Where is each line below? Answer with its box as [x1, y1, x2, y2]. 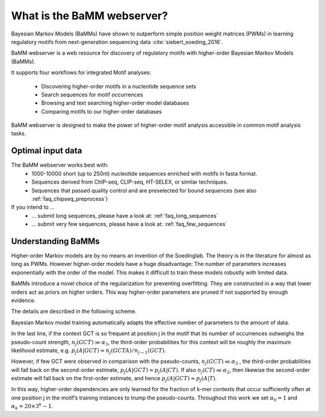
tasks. [11, 130, 26, 137]
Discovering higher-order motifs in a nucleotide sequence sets [41, 82, 197, 90]
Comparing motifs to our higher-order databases [41, 108, 162, 115]
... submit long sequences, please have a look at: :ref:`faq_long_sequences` [31, 212, 218, 219]
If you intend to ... [11, 203, 55, 211]
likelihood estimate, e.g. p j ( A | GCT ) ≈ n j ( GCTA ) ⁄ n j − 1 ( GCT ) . [11, 347, 167, 355]
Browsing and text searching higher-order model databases [41, 99, 190, 107]
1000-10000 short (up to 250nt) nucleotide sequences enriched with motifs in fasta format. [31, 170, 258, 177]
